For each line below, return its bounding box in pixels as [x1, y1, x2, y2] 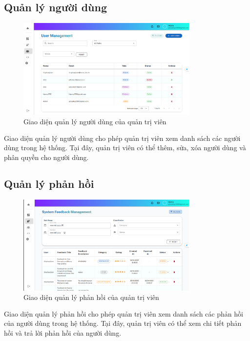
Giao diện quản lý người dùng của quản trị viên [23, 116, 167, 127]
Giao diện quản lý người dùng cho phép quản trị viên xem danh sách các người [4, 133, 241, 143]
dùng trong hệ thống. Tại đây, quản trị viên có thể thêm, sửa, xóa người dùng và [4, 142, 246, 153]
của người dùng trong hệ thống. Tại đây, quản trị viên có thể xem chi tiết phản [4, 318, 242, 328]
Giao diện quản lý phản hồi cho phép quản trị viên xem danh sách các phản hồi [4, 308, 243, 318]
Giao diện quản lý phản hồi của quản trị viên [23, 292, 159, 302]
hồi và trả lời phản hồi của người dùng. [4, 327, 122, 338]
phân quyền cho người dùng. [4, 152, 89, 162]
